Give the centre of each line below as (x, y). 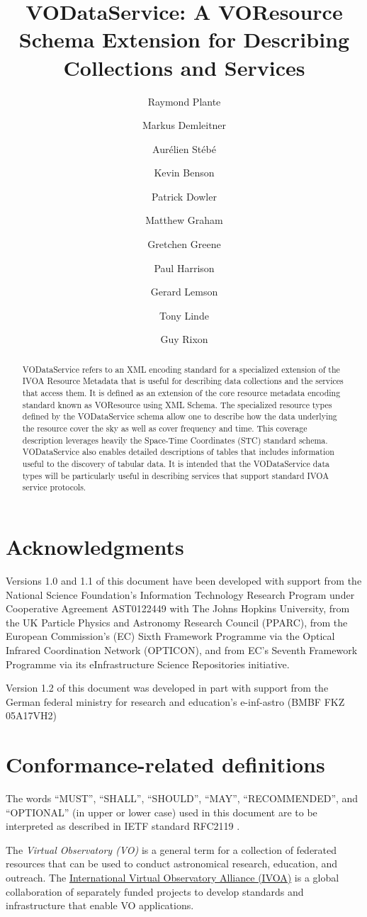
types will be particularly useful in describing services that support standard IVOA (176, 475)
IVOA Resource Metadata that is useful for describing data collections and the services (183, 381)
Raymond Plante (184, 101)
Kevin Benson (184, 173)
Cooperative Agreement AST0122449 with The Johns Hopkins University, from (178, 608)
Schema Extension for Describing (184, 39)
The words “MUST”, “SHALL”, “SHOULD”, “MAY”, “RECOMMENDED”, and (182, 798)
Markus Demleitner (184, 125)
